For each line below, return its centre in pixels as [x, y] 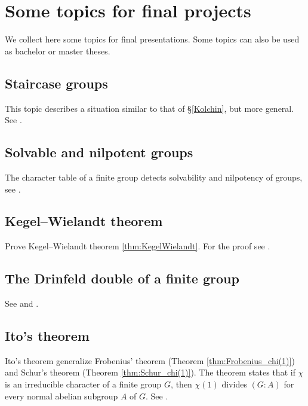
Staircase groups [56, 83]
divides [234, 384]
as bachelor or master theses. [58, 51]
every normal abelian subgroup [61, 396]
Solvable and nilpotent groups [99, 152]
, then [181, 384]
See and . [22, 303]
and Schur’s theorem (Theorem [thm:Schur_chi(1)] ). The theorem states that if [150, 372]
